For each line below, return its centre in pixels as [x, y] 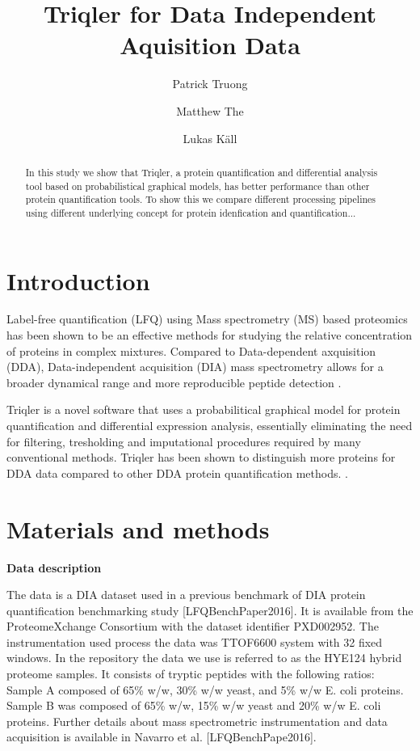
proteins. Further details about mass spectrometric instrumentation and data [197, 721]
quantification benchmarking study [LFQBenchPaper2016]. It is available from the [210, 610]
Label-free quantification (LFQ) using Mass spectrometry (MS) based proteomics [207, 319]
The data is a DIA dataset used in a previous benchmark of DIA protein [186, 595]
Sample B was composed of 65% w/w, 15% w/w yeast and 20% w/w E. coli [194, 705]
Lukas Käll [210, 138]
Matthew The [210, 110]
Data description [54, 567]
